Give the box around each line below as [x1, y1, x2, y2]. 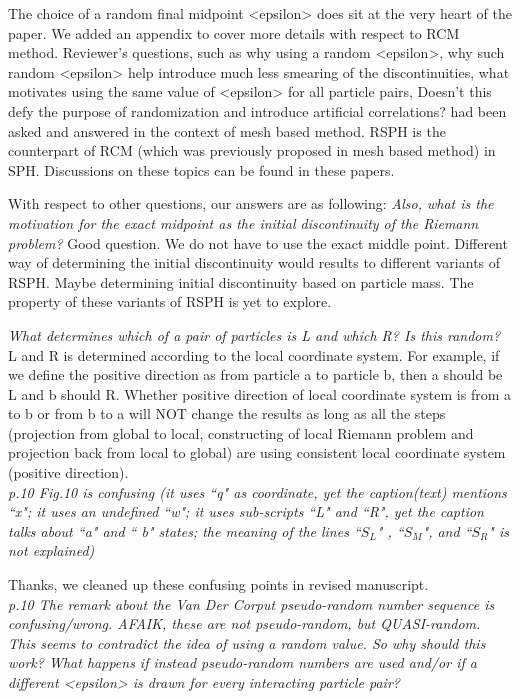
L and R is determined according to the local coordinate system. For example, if [8, 344, 500, 365]
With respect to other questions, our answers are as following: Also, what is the [8, 193, 494, 214]
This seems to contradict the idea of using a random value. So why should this [8, 632, 486, 653]
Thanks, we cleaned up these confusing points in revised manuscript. [8, 574, 429, 595]
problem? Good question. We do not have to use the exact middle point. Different [8, 232, 508, 253]
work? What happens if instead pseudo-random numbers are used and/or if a [8, 652, 477, 673]
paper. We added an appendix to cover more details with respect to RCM [8, 22, 460, 43]
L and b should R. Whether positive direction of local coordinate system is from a [8, 383, 511, 404]
